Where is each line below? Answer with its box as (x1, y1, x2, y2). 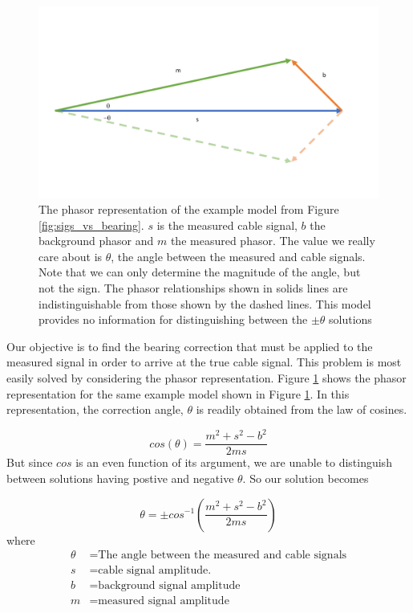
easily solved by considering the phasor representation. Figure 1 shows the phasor (6, 370, 407, 386)
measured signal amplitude (98, 595, 229, 607)
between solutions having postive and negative (6, 469, 234, 486)
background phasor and (38, 232, 154, 249)
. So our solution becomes (242, 469, 369, 486)
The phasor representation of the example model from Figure (38, 201, 339, 218)
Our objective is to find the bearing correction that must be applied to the (6, 337, 373, 354)
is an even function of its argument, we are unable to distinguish (75, 454, 392, 471)
